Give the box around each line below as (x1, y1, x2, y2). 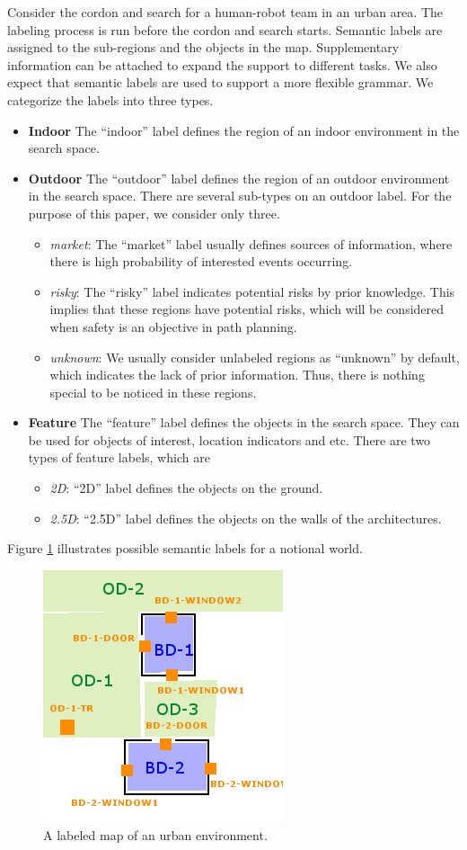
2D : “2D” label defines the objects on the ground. (49, 479, 323, 497)
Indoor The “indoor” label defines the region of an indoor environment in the (28, 121, 460, 139)
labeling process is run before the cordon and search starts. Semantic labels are (7, 20, 443, 39)
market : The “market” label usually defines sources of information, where (49, 234, 453, 253)
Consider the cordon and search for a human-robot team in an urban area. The (7, 3, 444, 21)
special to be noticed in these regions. (49, 382, 257, 401)
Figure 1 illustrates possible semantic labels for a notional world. (7, 539, 363, 558)
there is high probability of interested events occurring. (49, 252, 353, 271)
